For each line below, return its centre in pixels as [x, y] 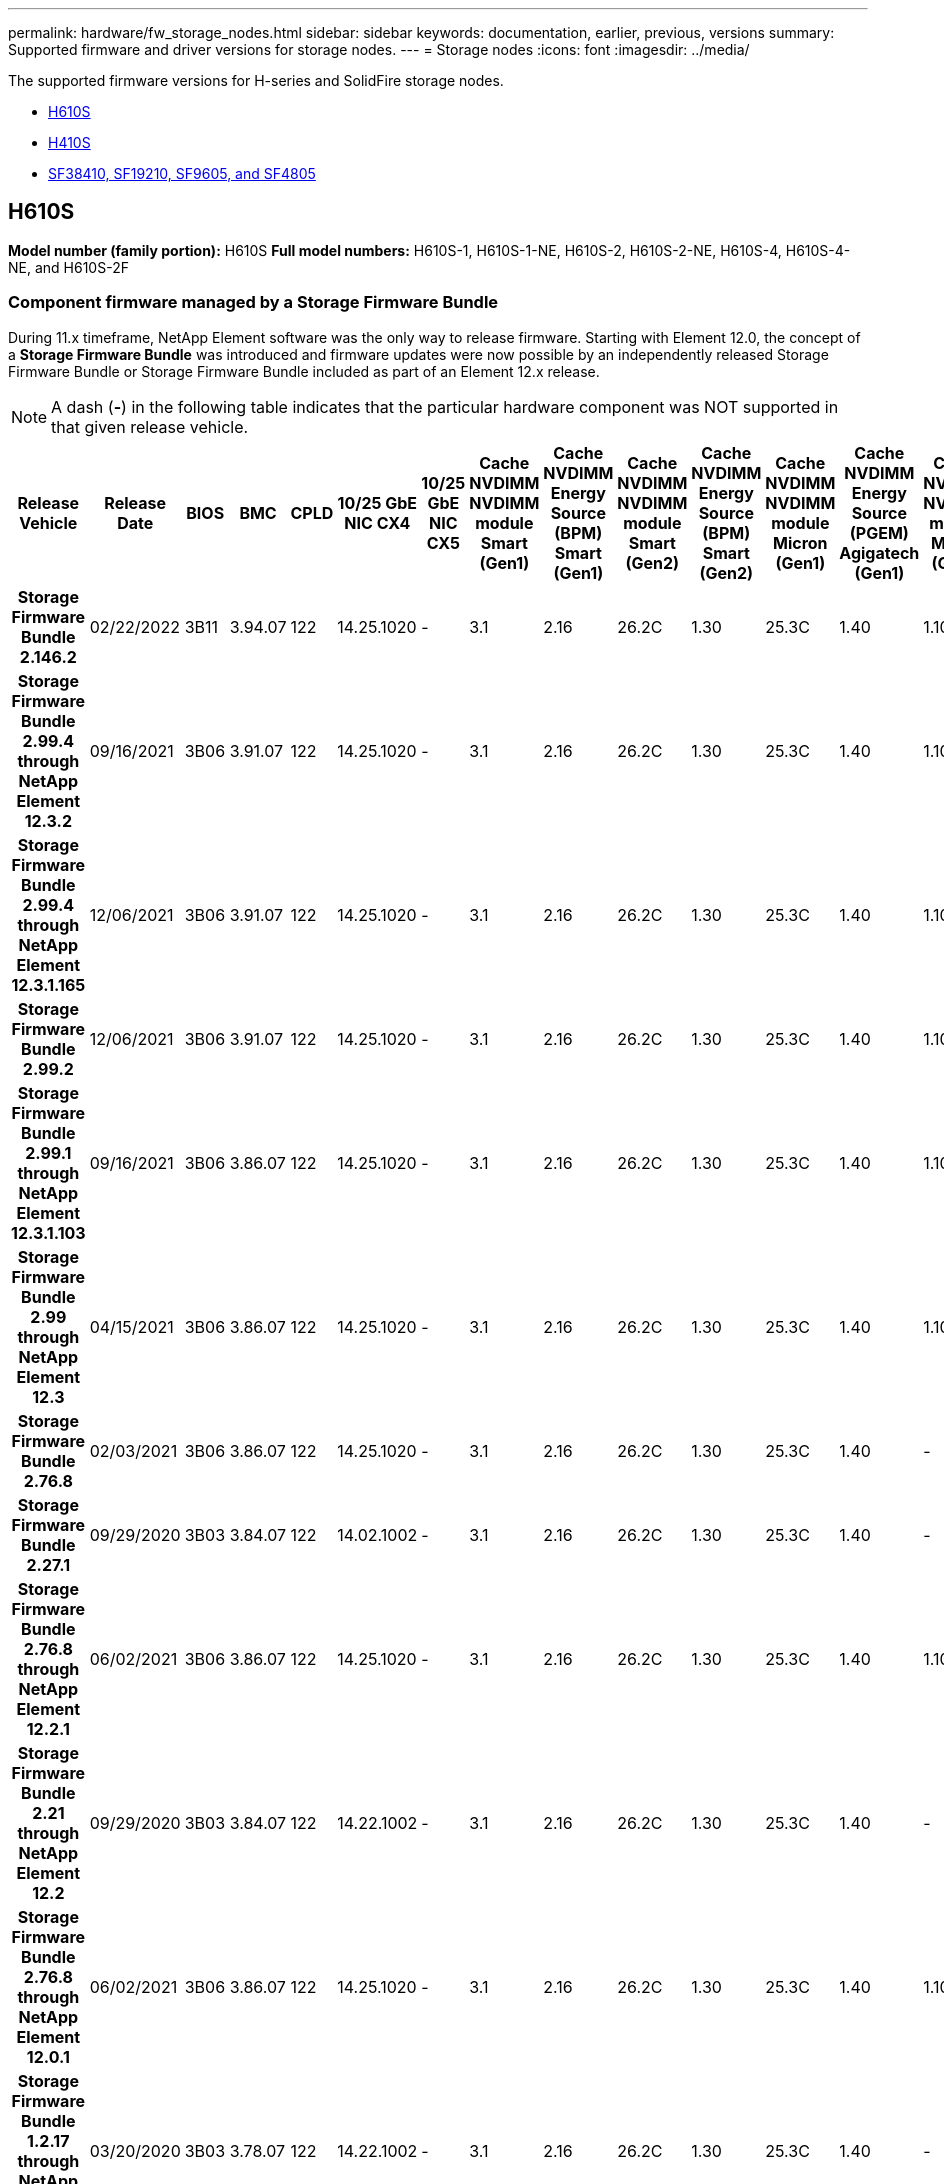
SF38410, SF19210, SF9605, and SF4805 [182, 173]
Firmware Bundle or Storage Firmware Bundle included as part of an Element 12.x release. [304, 371]
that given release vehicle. [150, 426]
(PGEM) [879, 532]
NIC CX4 [377, 522]
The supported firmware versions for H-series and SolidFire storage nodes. [256, 80]
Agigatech [879, 552]
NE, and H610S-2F [68, 267]
